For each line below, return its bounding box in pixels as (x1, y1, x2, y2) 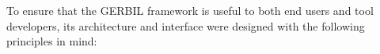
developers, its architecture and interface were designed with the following (6, 17, 365, 34)
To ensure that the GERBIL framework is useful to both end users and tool (6, 2, 374, 18)
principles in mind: (6, 33, 97, 49)
